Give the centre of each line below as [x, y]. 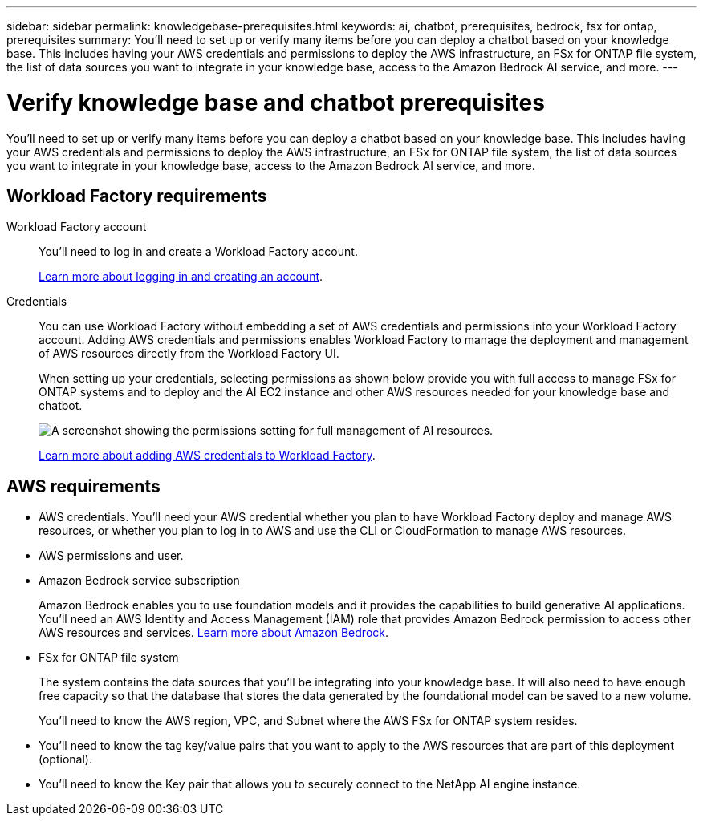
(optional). [65, 759]
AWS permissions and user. [111, 556]
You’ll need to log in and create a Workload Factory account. [198, 252]
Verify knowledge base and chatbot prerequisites [276, 102]
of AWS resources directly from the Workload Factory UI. [189, 354]
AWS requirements [83, 486]
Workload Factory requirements [137, 196]
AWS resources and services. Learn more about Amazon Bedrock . [214, 633]
